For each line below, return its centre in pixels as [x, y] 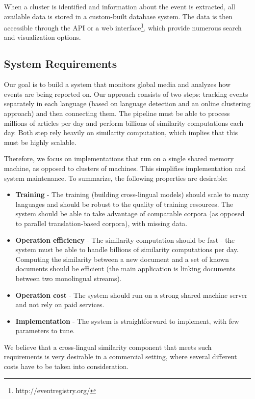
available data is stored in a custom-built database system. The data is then [118, 16]
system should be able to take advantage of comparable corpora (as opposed [130, 214]
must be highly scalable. [40, 142]
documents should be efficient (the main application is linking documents [125, 269]
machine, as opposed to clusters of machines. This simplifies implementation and [125, 168]
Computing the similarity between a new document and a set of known [122, 259]
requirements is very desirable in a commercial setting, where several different [121, 356]
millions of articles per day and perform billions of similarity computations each [124, 123]
